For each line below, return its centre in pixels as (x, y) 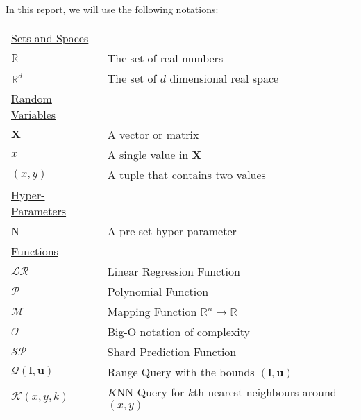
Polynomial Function (158, 291)
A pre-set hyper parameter (172, 230)
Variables (34, 114)
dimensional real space (224, 78)
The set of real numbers (165, 58)
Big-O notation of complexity (178, 331)
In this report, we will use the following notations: (112, 9)
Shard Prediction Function (172, 351)
